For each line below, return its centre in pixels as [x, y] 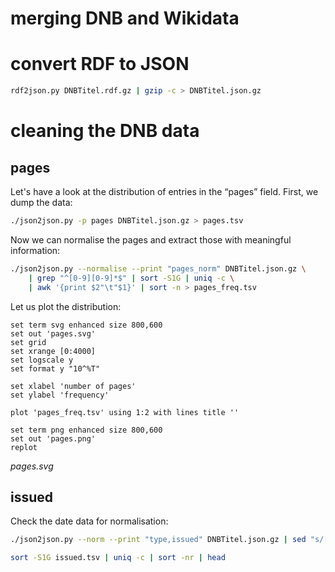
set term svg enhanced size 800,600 [86, 325]
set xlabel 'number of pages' [73, 386]
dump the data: [41, 202]
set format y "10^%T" [55, 368]
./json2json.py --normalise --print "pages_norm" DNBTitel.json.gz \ [158, 268]
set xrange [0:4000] [53, 351]
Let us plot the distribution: [66, 306]
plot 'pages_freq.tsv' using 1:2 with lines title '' [125, 412]
